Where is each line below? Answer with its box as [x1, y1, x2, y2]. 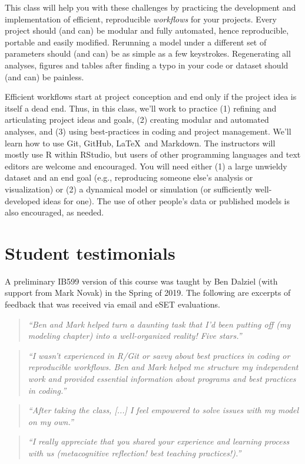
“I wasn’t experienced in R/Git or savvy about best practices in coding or [28, 349, 290, 361]
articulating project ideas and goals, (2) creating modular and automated [5, 113, 269, 126]
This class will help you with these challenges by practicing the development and [5, 1, 296, 13]
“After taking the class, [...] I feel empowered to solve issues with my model [28, 404, 299, 416]
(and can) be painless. [5, 70, 84, 83]
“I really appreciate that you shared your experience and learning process [28, 435, 290, 447]
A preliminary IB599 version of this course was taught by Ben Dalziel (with [5, 275, 278, 287]
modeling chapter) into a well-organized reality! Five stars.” [28, 329, 242, 342]
